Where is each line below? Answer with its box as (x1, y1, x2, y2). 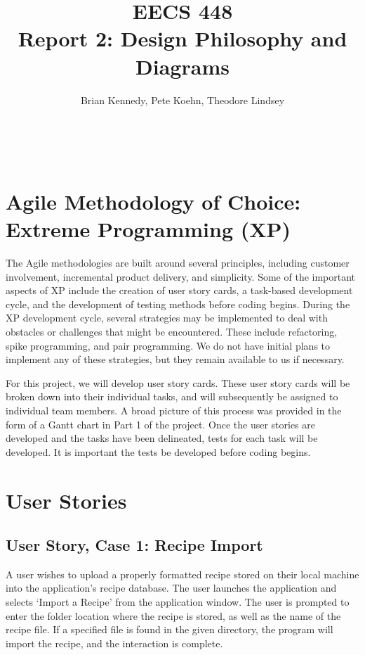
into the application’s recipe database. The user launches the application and (6, 580, 337, 595)
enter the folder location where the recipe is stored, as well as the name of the (6, 608, 341, 623)
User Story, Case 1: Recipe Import (6, 534, 263, 556)
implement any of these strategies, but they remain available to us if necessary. (6, 352, 345, 367)
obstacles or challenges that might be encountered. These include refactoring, (6, 324, 338, 338)
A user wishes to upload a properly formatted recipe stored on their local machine (6, 566, 359, 581)
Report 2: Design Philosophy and (18, 24, 347, 53)
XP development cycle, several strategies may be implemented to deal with (6, 310, 328, 325)
